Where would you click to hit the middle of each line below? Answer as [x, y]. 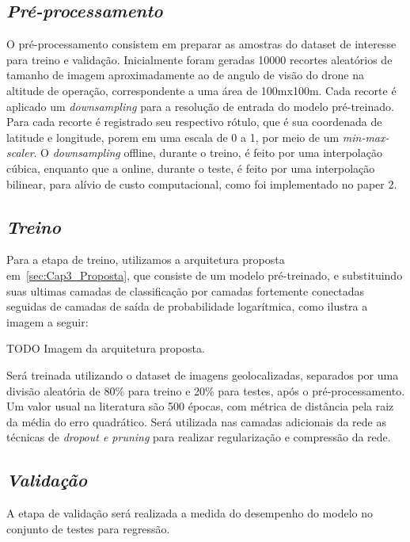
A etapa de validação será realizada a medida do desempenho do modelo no [190, 513]
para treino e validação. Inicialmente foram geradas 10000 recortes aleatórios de [199, 59]
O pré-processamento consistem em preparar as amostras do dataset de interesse [201, 44]
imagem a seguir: [47, 321]
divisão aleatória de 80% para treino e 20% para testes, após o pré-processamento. [206, 390]
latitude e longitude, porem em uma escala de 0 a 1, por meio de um [173, 137]
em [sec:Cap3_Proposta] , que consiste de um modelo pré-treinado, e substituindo [205, 275]
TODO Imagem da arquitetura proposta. [106, 348]
